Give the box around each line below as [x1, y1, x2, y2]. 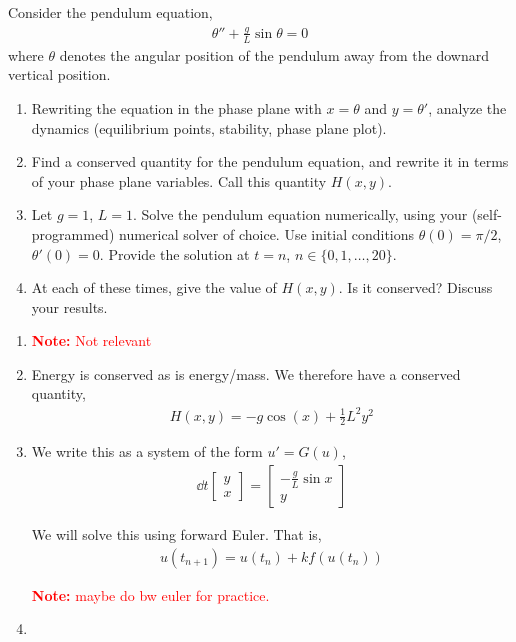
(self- [471, 204, 502, 225]
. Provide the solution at [99, 243, 250, 264]
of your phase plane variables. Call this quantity [31, 170, 327, 191]
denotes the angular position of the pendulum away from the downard [59, 44, 489, 65]
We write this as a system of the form [31, 441, 263, 462]
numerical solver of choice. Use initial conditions [118, 223, 415, 244]
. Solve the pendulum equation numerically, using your [132, 204, 468, 225]
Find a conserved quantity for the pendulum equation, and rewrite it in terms [31, 151, 509, 172]
